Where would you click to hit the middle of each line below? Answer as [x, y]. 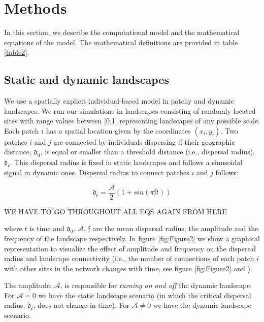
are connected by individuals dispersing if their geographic [144, 141]
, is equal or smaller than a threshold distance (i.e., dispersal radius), [147, 152]
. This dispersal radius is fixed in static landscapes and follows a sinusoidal [126, 162]
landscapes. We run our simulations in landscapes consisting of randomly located [130, 110]
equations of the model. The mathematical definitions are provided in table [121, 42]
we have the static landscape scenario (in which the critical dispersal [145, 295]
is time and [47, 228]
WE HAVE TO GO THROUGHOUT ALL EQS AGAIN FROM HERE [116, 211]
